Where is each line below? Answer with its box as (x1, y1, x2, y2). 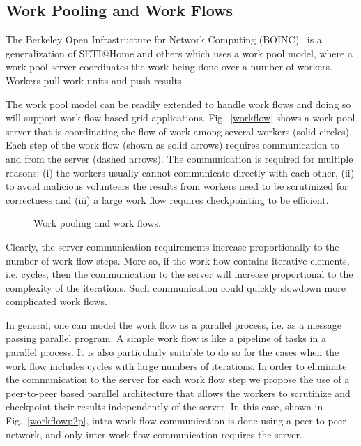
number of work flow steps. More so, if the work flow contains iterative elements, (6, 253, 350, 267)
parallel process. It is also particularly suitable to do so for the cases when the (6, 345, 339, 359)
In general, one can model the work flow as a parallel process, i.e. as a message (6, 317, 341, 332)
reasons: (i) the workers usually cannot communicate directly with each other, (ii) (6, 165, 355, 179)
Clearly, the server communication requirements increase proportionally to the (6, 239, 339, 253)
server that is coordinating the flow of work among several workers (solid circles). (6, 124, 352, 138)
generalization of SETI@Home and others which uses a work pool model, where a (6, 45, 353, 60)
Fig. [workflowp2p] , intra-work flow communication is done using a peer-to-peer (6, 413, 346, 428)
